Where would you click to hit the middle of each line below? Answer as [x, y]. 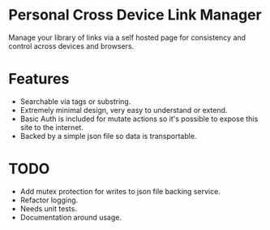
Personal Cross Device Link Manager [135, 15]
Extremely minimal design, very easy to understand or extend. [124, 110]
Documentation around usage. [71, 217]
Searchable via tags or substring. [75, 101]
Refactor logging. [49, 200]
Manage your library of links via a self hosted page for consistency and [127, 37]
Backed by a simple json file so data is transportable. [108, 136]
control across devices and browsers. [71, 46]
